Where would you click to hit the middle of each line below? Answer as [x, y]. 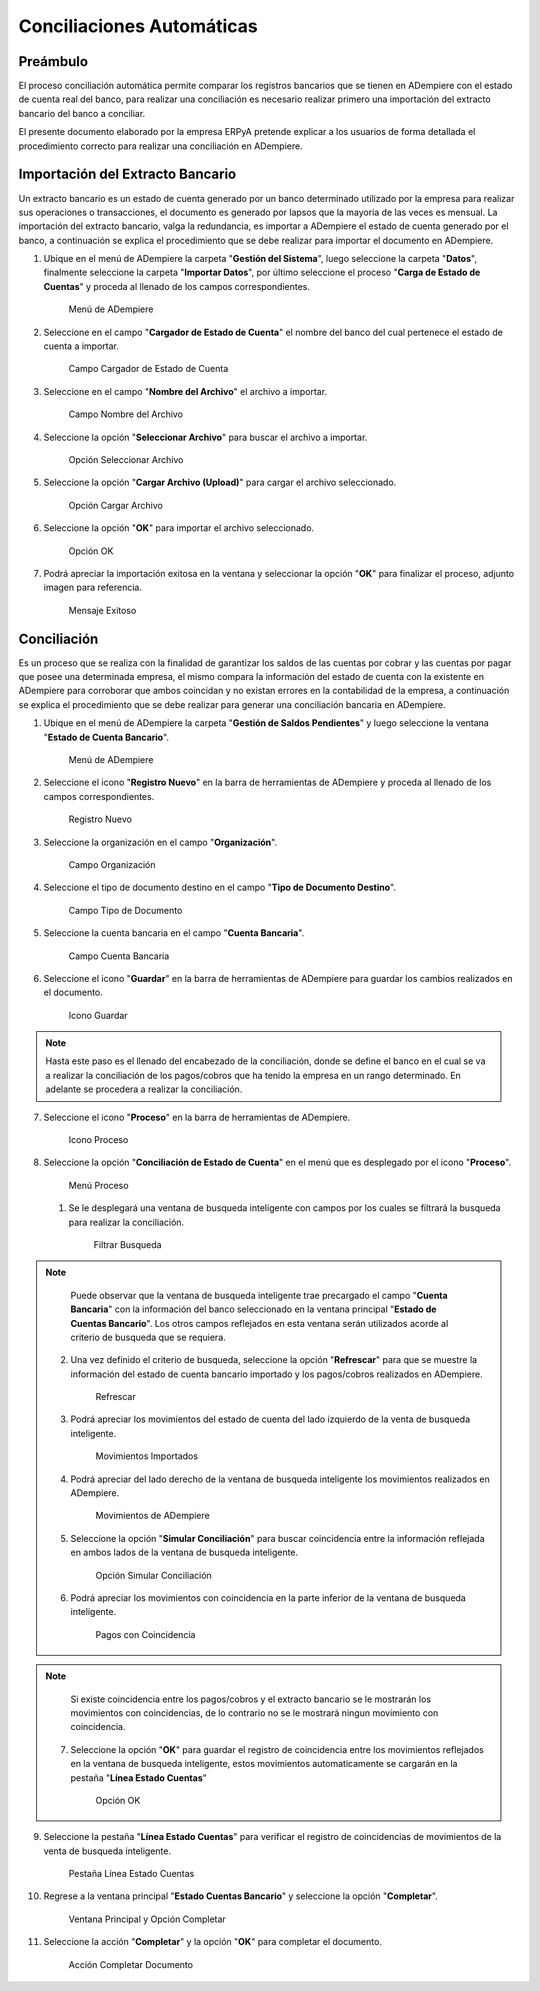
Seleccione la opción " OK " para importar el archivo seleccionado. [179, 528]
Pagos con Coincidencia [145, 1634]
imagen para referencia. [93, 587]
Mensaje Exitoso [102, 610]
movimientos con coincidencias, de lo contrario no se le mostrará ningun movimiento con [254, 1712]
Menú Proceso [98, 1185]
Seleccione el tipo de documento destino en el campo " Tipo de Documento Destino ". [220, 887]
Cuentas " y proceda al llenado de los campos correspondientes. [176, 286]
